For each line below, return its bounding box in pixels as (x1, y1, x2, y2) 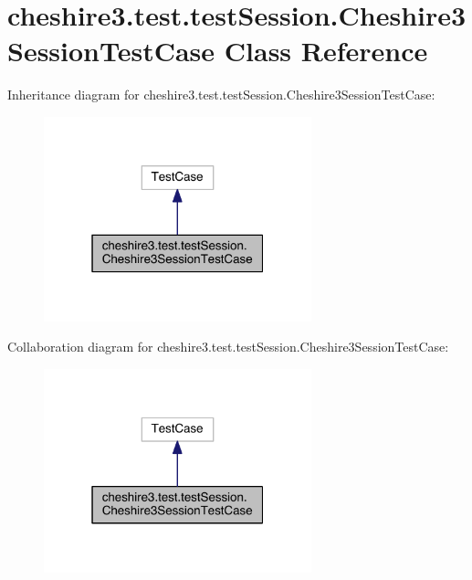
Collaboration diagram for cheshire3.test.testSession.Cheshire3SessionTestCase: (7, 337, 449, 356)
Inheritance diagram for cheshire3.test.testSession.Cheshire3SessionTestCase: (7, 85, 435, 104)
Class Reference (224, 32, 428, 69)
